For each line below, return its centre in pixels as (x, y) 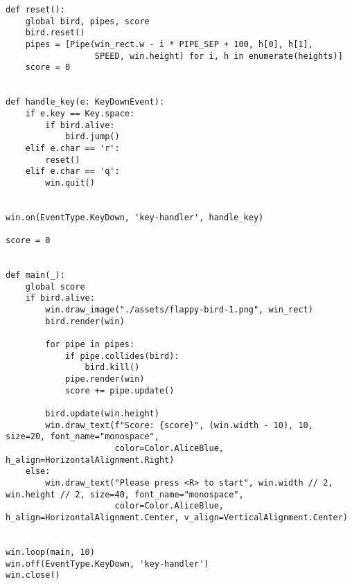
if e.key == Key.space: (80, 113)
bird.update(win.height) (102, 413)
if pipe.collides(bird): (122, 356)
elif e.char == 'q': (72, 171)
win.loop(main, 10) (50, 552)
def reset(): (35, 10)
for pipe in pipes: (90, 345)
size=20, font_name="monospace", (82, 437)
